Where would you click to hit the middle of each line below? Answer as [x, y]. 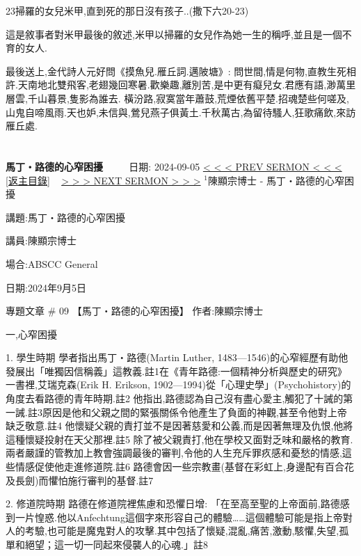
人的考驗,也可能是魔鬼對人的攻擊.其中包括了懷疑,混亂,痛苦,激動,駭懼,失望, [173, 531]
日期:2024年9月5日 [46, 287]
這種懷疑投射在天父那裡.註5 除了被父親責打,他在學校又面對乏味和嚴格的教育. [179, 439]
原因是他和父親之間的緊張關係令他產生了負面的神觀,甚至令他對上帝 [194, 412]
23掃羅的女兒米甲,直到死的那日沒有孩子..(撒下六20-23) [127, 10]
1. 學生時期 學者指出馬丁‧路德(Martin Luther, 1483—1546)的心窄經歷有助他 [177, 357]
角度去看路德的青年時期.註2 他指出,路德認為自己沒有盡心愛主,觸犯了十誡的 [175, 398]
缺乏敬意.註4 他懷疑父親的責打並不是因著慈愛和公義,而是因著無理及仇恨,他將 [179, 426]
